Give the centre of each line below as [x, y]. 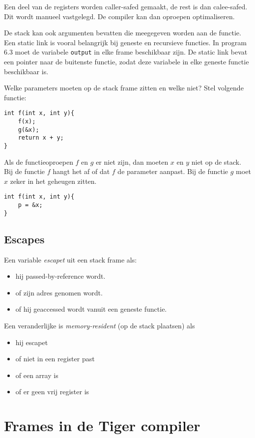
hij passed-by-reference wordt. [60, 276]
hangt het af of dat [81, 171]
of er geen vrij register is [52, 392]
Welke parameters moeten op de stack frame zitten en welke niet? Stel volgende [124, 88]
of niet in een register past [55, 359]
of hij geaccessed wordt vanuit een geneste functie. [91, 309]
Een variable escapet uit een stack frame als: [71, 259]
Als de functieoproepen [39, 161]
